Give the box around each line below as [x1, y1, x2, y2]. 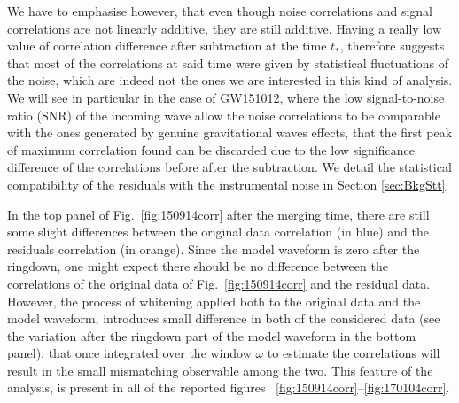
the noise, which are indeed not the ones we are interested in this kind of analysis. [7, 71, 453, 89]
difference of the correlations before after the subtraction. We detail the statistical [7, 158, 452, 176]
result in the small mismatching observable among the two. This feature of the [7, 360, 433, 379]
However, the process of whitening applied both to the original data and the [7, 291, 421, 310]
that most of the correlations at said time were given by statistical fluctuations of [7, 53, 448, 72]
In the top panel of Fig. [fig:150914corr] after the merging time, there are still [7, 205, 430, 223]
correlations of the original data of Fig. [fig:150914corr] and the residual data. [7, 274, 431, 292]
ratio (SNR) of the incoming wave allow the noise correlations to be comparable [7, 105, 440, 124]
